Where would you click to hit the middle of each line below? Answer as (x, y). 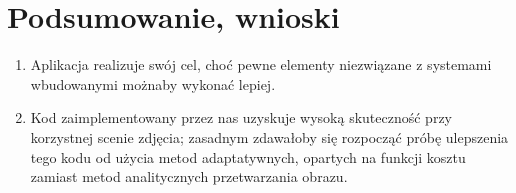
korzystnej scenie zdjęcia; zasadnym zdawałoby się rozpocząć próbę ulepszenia (269, 136)
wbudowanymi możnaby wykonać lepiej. (153, 83)
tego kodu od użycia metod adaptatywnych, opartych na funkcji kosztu (248, 156)
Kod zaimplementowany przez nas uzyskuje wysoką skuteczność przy (241, 117)
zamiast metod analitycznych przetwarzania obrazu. (189, 176)
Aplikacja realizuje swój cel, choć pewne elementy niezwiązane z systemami (261, 64)
